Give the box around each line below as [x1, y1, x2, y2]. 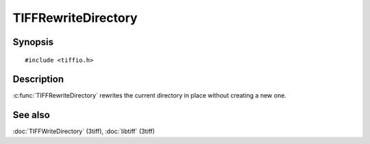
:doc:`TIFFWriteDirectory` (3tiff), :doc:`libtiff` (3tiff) [12, 127, 156, 136]
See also [12, 109, 51, 121]
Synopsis [12, 36, 54, 48]
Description [12, 74, 64, 85]
